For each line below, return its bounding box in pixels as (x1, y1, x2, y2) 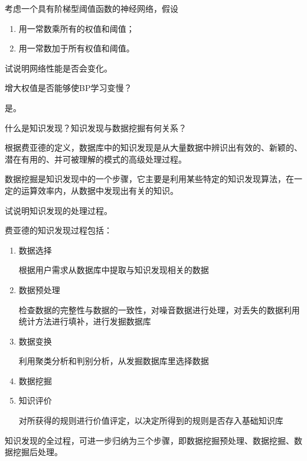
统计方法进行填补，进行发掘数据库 (18, 315, 151, 327)
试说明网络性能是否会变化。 (5, 61, 112, 74)
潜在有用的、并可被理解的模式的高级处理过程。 (5, 152, 187, 165)
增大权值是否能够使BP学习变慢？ (5, 82, 132, 94)
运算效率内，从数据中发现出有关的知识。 (21, 184, 178, 196)
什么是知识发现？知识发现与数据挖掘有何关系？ (5, 121, 187, 134)
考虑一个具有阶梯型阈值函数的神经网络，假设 (5, 2, 178, 14)
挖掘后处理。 (12, 446, 63, 458)
